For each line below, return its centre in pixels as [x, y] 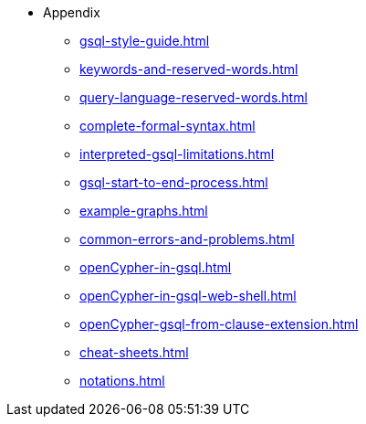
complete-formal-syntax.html [167, 126]
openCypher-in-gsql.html [156, 267]
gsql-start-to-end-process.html [174, 182]
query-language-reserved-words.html [193, 97]
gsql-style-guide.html [145, 41]
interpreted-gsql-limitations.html [177, 154]
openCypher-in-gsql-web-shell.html [188, 296]
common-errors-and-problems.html [187, 239]
